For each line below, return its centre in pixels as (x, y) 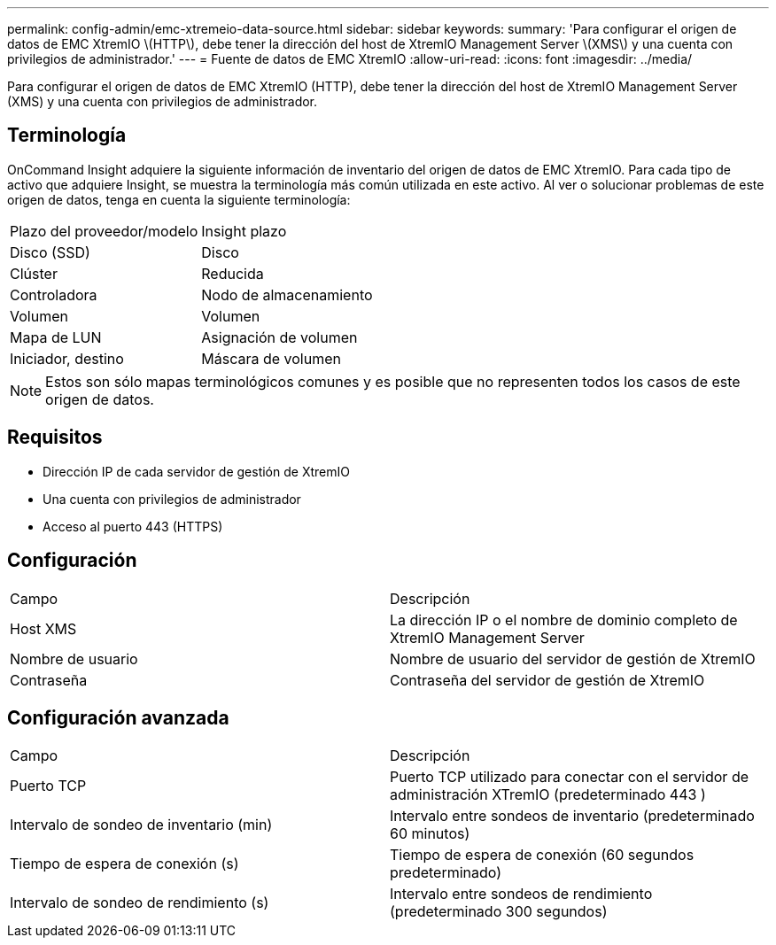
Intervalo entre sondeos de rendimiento (521, 894)
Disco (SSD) (50, 252)
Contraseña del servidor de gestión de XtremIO (547, 680)
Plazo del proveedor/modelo (104, 231)
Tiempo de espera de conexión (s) (124, 864)
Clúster (34, 273)
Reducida (233, 273)
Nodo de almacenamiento (287, 294)
